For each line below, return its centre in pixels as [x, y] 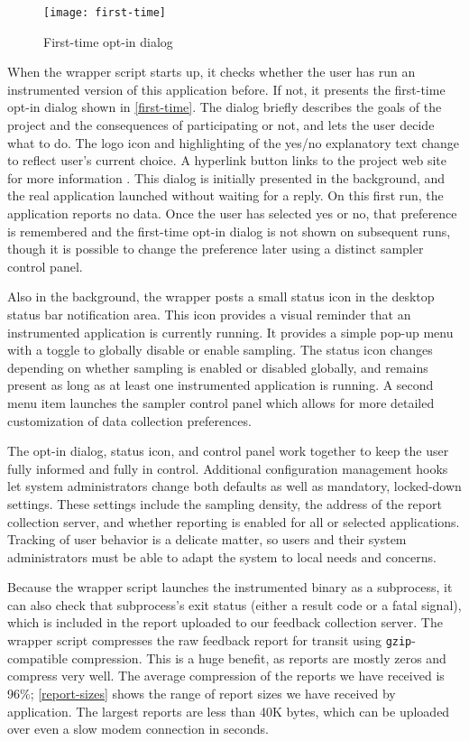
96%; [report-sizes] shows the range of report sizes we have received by [202, 693]
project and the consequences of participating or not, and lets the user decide [221, 125]
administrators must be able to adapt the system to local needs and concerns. [222, 556]
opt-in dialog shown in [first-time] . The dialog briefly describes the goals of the [225, 107]
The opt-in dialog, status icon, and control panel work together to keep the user [228, 451]
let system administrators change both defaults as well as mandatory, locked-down [234, 486]
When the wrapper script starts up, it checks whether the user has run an [212, 72]
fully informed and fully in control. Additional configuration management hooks [228, 468]
